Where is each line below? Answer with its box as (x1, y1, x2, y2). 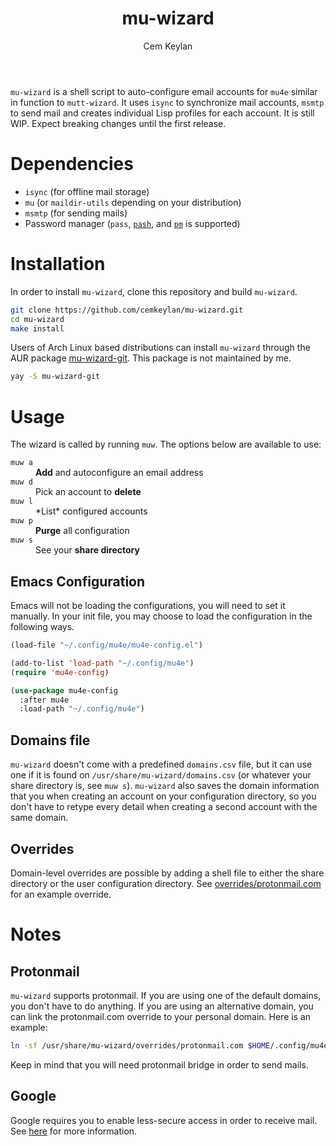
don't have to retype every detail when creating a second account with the (10, 801, 318, 813)
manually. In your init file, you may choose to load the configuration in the (10, 610, 313, 622)
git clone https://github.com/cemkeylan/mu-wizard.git (10, 305, 244, 315)
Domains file (10, 732, 91, 749)
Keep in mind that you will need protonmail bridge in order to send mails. (10, 1058, 309, 1071)
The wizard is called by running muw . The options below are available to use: (10, 438, 322, 451)
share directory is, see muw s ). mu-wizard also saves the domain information (10, 780, 320, 792)
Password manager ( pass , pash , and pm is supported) (24, 217, 241, 229)
